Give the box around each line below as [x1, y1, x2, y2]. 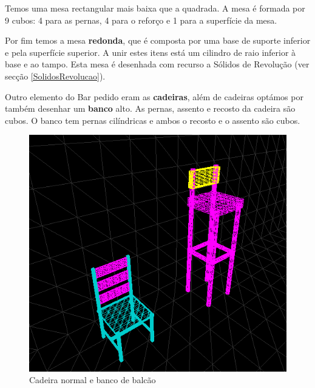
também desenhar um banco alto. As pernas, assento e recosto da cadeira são [5, 102, 296, 115]
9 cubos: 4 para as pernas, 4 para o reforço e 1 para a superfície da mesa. [5, 13, 277, 26]
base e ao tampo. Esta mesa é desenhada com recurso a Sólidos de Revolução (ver [5, 58, 310, 70]
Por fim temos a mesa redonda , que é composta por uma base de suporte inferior [5, 34, 311, 47]
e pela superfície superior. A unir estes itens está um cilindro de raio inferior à [5, 46, 296, 58]
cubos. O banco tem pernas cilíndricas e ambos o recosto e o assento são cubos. [5, 114, 300, 126]
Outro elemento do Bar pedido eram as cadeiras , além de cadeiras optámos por [5, 90, 303, 103]
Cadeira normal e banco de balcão [29, 373, 156, 386]
